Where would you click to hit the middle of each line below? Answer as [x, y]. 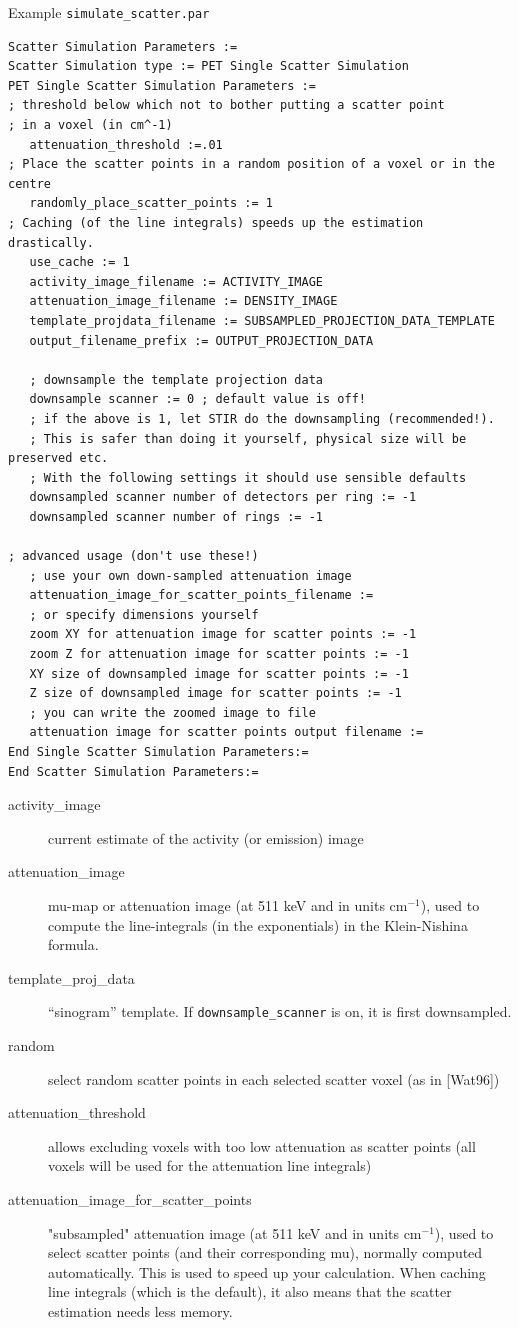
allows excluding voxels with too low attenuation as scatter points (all [262, 1145]
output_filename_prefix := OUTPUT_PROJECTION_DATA [201, 340]
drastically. [51, 242]
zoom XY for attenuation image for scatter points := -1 [223, 634]
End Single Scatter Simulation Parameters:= [158, 752]
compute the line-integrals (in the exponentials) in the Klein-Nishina [258, 924]
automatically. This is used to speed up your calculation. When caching [267, 1271]
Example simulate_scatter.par [109, 12]
